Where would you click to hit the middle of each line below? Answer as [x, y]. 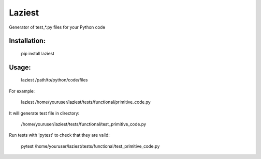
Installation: [27, 41]
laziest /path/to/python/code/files [54, 80]
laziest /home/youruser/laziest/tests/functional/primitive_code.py [86, 102]
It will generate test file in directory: [44, 113]
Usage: [20, 67]
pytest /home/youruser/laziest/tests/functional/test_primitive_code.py [90, 146]
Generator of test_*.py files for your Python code [57, 27]
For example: [22, 91]
